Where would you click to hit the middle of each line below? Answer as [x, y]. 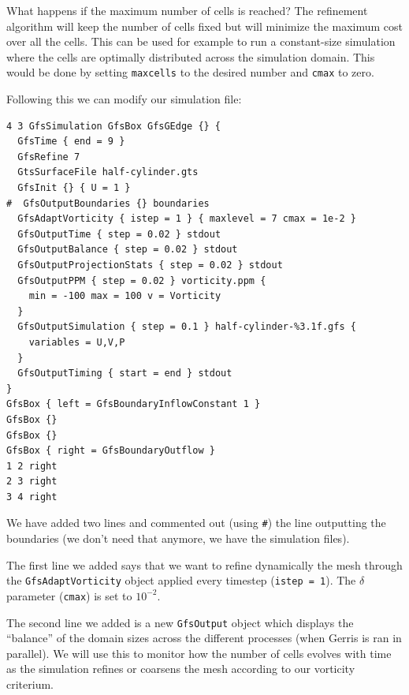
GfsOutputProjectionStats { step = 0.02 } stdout [150, 265]
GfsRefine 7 [49, 157]
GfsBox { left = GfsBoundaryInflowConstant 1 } [134, 404]
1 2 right [32, 466]
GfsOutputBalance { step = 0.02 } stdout [128, 250]
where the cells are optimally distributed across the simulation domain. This [191, 56]
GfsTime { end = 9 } [71, 142]
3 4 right [32, 497]
